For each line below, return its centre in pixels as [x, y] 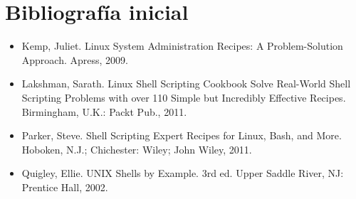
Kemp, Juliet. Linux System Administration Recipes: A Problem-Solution [182, 46]
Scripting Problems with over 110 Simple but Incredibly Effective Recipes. [184, 97]
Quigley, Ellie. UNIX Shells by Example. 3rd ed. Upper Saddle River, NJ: [183, 173]
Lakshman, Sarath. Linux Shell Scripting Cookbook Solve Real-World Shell [186, 84]
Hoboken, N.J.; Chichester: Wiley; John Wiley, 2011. [137, 149]
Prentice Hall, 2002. [65, 187]
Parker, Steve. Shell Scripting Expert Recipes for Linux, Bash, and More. [182, 135]
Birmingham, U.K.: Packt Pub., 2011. [104, 111]
